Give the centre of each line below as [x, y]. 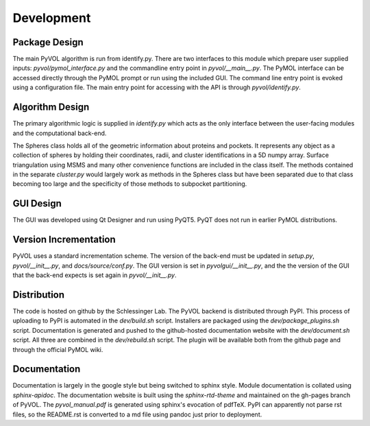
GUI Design [37, 203]
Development [52, 18]
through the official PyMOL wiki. [58, 349]
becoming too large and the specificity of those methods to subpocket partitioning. [130, 184]
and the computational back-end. [60, 133]
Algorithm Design [51, 107]
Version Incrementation [64, 240]
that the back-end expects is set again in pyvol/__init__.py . [95, 275]
